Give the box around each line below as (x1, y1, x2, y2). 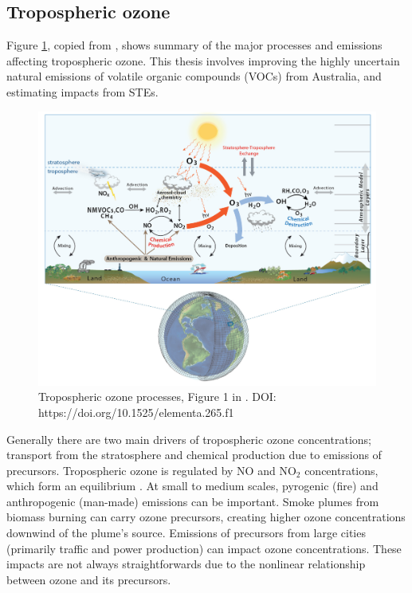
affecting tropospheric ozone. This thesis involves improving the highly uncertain (6, 52, 400, 69)
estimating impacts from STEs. (6, 83, 159, 100)
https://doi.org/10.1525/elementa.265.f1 (38, 403, 234, 420)
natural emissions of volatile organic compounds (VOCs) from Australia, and (6, 68, 382, 84)
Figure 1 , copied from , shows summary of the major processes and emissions (6, 37, 383, 53)
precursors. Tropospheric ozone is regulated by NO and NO (6, 461, 296, 478)
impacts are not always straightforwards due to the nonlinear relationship (6, 556, 366, 572)
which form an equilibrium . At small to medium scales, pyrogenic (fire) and (6, 477, 379, 494)
